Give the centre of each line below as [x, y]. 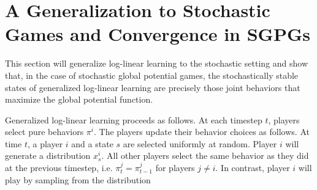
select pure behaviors [44, 132]
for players [175, 168]
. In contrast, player [253, 168]
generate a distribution [48, 155]
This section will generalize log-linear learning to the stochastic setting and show [157, 63]
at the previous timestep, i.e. [59, 168]
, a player [45, 143]
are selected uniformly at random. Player [200, 143]
